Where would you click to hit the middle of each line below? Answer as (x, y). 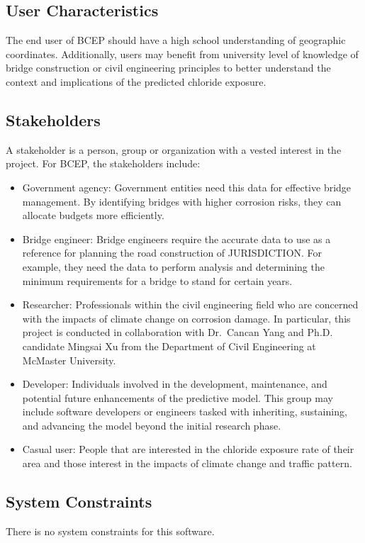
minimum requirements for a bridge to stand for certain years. (157, 280)
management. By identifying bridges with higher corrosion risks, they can (182, 201)
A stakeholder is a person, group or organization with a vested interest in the (174, 149)
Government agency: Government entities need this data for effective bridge (187, 187)
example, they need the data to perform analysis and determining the (173, 266)
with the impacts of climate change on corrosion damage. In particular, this (186, 318)
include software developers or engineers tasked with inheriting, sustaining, (185, 412)
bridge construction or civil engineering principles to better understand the (168, 68)
